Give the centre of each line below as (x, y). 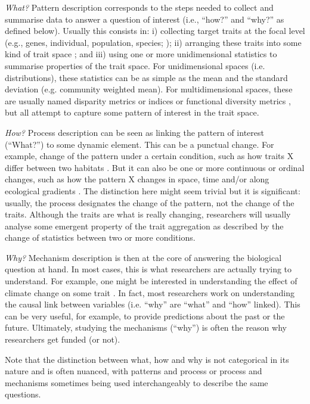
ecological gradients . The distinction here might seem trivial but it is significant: (153, 190)
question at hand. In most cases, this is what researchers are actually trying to (148, 269)
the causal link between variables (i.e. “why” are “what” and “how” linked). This (153, 304)
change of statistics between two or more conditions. (100, 237)
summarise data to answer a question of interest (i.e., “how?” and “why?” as (145, 19)
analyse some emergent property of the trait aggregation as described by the (144, 226)
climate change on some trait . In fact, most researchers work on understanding (150, 292)
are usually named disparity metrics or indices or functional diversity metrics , (148, 100)
